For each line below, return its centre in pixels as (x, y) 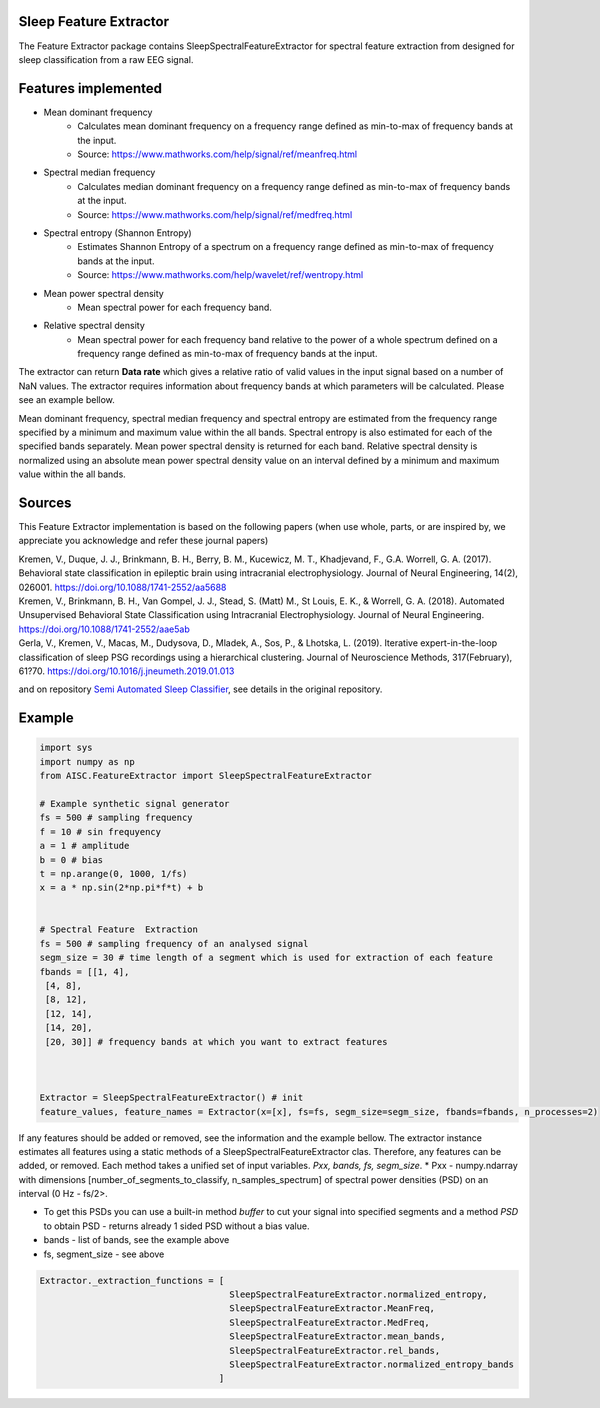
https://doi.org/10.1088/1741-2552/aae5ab (104, 629)
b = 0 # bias (71, 859)
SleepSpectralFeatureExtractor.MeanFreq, (332, 1308)
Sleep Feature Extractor (94, 21)
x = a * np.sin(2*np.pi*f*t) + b (121, 888)
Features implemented (90, 88)
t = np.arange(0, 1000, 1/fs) (113, 873)
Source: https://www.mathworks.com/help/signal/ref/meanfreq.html (217, 154)
